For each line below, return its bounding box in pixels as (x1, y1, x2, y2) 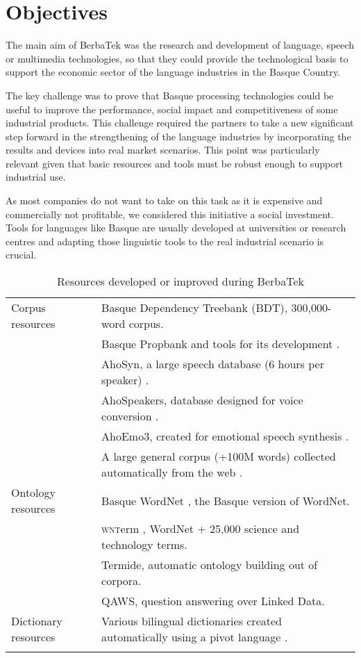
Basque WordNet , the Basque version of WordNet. (101, 492, 350, 509)
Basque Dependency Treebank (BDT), (101, 299, 288, 316)
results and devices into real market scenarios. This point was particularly (6, 142, 320, 157)
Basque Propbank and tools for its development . (101, 336, 340, 352)
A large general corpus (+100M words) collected (101, 448, 336, 465)
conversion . (101, 408, 159, 425)
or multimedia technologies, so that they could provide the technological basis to (6, 51, 349, 65)
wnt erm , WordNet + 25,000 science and (101, 520, 300, 537)
